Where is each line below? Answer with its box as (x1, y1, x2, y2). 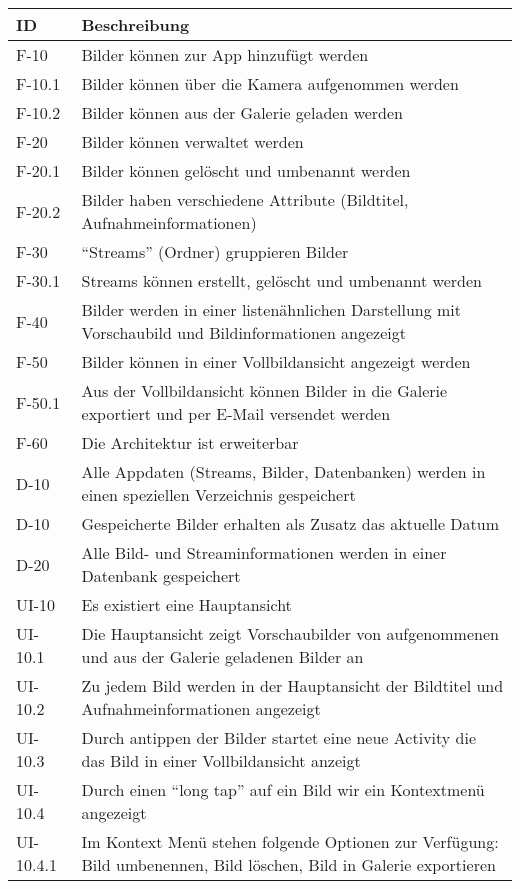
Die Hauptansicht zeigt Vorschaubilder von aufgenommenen (81, 622, 499, 645)
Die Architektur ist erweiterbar (81, 431, 299, 454)
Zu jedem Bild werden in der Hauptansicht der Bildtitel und (81, 674, 504, 697)
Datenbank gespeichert (81, 564, 241, 587)
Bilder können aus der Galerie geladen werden (81, 101, 404, 124)
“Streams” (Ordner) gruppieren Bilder (81, 240, 349, 263)
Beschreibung (81, 13, 190, 36)
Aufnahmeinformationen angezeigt (81, 697, 321, 720)
